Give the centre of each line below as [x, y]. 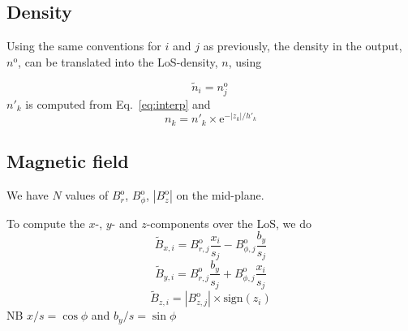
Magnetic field [68, 161]
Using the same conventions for [84, 46]
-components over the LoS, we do [229, 223]
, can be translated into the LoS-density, [118, 61]
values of [87, 195]
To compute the [46, 223]
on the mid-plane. [220, 195]
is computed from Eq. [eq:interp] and [118, 103]
